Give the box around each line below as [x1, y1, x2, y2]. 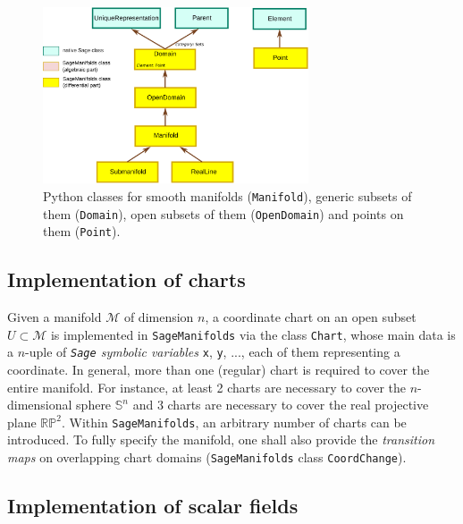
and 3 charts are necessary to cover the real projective [132, 395, 429, 414]
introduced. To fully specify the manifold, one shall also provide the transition [7, 430, 435, 449]
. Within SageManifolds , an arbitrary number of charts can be [61, 412, 407, 431]
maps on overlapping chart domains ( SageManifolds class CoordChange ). [7, 448, 407, 467]
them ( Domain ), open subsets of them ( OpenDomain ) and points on [43, 204, 404, 223]
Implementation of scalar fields [7, 492, 299, 520]
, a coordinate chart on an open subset [205, 308, 417, 326]
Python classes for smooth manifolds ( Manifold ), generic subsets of [43, 186, 412, 205]
